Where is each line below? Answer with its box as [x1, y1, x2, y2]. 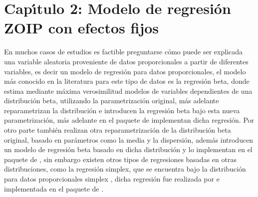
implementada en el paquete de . [4, 183, 104, 194]
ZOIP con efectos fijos [4, 17, 159, 38]
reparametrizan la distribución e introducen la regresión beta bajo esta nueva [4, 105, 240, 115]
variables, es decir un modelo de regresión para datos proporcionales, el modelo [4, 66, 246, 76]
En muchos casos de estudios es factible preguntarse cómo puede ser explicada [4, 46, 243, 57]
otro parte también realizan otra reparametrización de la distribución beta [4, 125, 231, 135]
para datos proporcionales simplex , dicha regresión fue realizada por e [4, 174, 220, 184]
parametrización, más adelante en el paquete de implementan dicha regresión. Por [4, 115, 255, 125]
